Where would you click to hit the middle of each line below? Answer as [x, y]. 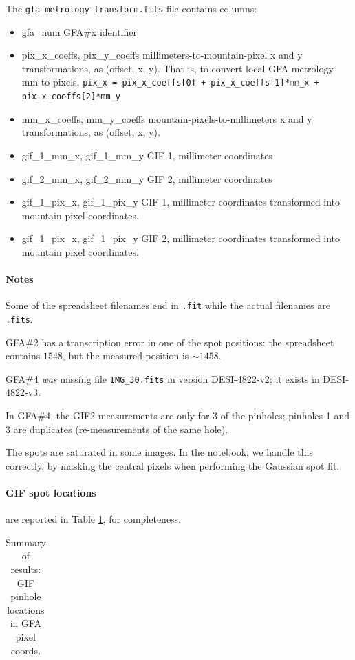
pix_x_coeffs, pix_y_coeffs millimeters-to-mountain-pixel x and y [162, 55]
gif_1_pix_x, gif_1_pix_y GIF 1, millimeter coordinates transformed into [181, 202]
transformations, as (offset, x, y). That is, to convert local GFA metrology [177, 68]
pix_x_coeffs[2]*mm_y [71, 97]
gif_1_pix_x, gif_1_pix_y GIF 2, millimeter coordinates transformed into [181, 238]
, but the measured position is [126, 356]
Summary [26, 542]
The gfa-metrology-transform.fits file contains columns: [131, 8]
